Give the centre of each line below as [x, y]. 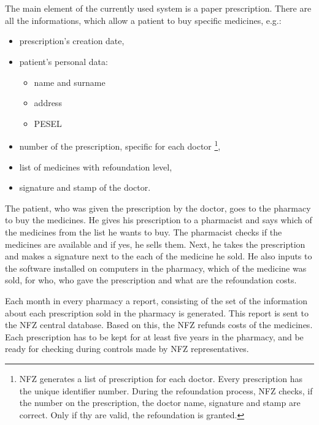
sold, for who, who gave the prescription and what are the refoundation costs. [151, 280]
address [48, 103]
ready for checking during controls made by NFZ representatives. [127, 349]
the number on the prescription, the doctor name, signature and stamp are [160, 403]
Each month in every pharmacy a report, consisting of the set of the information [156, 300]
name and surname [70, 82]
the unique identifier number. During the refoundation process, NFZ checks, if [166, 390]
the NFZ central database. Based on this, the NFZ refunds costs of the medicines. [159, 325]
